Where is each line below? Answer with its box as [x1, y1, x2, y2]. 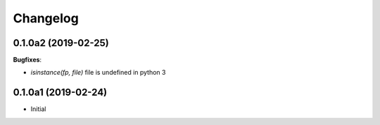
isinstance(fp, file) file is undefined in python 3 [30, 68, 166, 77]
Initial [30, 105, 46, 113]
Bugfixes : [13, 56, 42, 64]
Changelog [13, 10, 79, 26]
